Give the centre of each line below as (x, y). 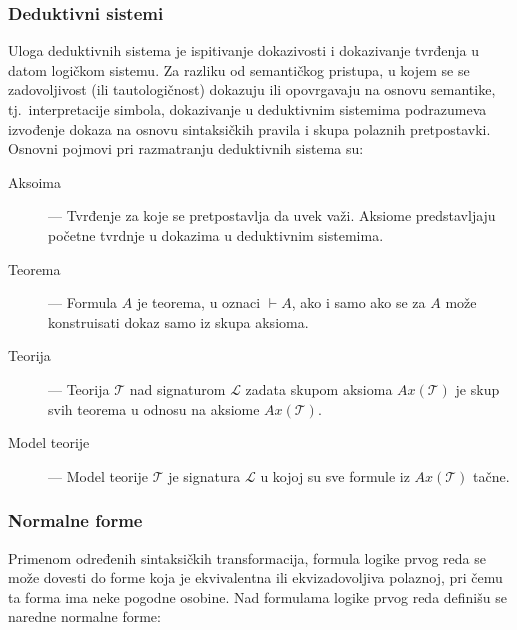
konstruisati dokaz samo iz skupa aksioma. (178, 321)
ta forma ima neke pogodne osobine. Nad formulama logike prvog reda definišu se (257, 596)
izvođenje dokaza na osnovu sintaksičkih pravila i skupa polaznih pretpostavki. (249, 128)
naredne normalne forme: (84, 616)
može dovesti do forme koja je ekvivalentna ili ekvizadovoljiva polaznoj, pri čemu (255, 577)
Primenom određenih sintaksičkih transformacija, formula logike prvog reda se (247, 557)
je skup (477, 388)
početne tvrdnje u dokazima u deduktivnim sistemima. (216, 234)
